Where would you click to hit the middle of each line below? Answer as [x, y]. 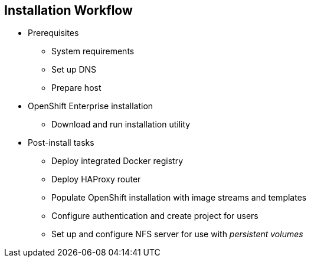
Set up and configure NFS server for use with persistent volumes [177, 234]
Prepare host [76, 88]
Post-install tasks [61, 143]
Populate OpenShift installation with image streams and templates [179, 198]
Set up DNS [74, 70]
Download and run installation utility [121, 125]
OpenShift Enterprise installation [91, 106]
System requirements [93, 51]
